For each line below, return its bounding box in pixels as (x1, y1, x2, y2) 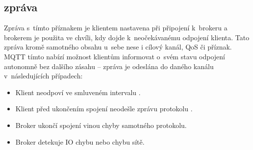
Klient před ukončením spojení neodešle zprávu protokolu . (15, 103, 193, 114)
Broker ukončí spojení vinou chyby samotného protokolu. (15, 120, 187, 130)
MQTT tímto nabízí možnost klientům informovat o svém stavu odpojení (4, 51, 225, 61)
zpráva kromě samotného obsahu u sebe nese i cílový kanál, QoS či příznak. (4, 42, 232, 52)
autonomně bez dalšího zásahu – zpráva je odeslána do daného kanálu (4, 61, 214, 71)
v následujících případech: (4, 71, 83, 81)
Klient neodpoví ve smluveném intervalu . (15, 87, 141, 97)
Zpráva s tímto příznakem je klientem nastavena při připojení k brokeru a (4, 23, 228, 33)
